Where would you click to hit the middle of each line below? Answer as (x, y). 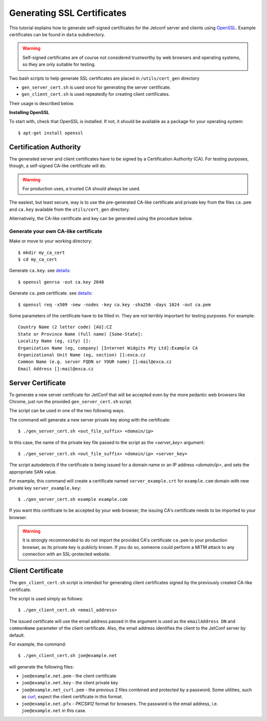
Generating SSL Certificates (68, 13)
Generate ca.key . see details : (40, 271)
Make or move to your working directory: (51, 241)
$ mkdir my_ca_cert (42, 252)
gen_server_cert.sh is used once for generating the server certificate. (96, 87)
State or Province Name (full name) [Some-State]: (81, 334)
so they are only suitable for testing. (59, 64)
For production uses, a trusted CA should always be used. (81, 188)
